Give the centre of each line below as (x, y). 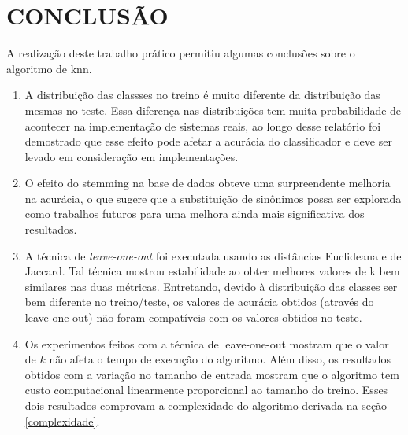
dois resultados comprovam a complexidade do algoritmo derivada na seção (206, 405)
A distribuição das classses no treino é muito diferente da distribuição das (202, 95)
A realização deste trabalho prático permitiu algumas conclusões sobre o (181, 53)
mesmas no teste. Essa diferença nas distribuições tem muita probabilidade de (213, 110)
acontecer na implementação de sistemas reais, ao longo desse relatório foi (203, 125)
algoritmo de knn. (49, 68)
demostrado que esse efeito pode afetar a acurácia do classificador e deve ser (208, 141)
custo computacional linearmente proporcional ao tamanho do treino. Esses (206, 390)
